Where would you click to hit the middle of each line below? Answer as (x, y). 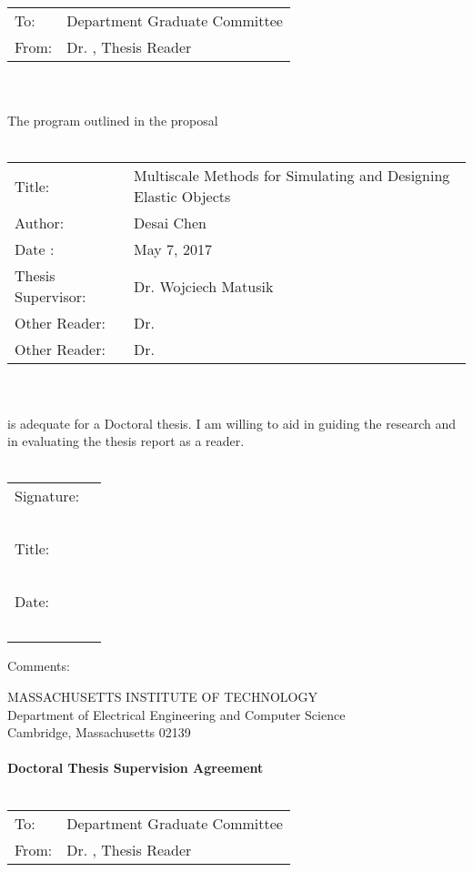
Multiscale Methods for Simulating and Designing (292, 176)
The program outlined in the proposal (113, 121)
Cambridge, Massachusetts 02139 (99, 732)
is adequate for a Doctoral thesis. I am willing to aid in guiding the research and (231, 423)
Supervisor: (50, 297)
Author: (40, 223)
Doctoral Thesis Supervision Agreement (136, 768)
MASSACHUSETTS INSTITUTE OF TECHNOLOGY (162, 696)
